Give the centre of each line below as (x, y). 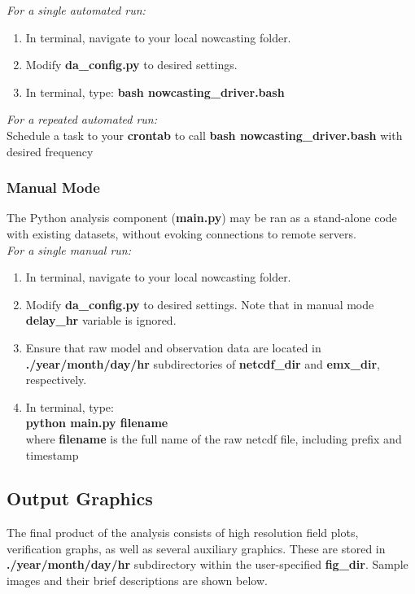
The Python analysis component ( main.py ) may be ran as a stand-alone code (202, 218)
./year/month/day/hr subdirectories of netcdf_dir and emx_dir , (203, 363)
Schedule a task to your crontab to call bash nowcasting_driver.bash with (205, 135)
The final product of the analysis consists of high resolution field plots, (183, 533)
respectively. (56, 380)
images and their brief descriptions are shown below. (137, 581)
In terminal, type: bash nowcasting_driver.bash (155, 92)
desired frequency (50, 151)
